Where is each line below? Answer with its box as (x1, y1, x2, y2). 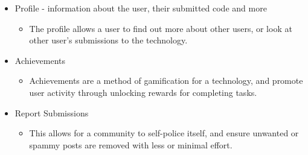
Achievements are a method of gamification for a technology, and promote (29, 74, 303, 87)
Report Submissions (14, 106, 89, 119)
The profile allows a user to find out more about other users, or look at (29, 22, 292, 34)
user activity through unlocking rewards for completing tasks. (29, 86, 257, 98)
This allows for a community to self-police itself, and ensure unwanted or (29, 127, 299, 139)
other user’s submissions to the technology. (29, 34, 188, 46)
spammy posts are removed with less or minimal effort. (29, 138, 233, 151)
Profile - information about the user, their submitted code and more (14, 2, 267, 14)
